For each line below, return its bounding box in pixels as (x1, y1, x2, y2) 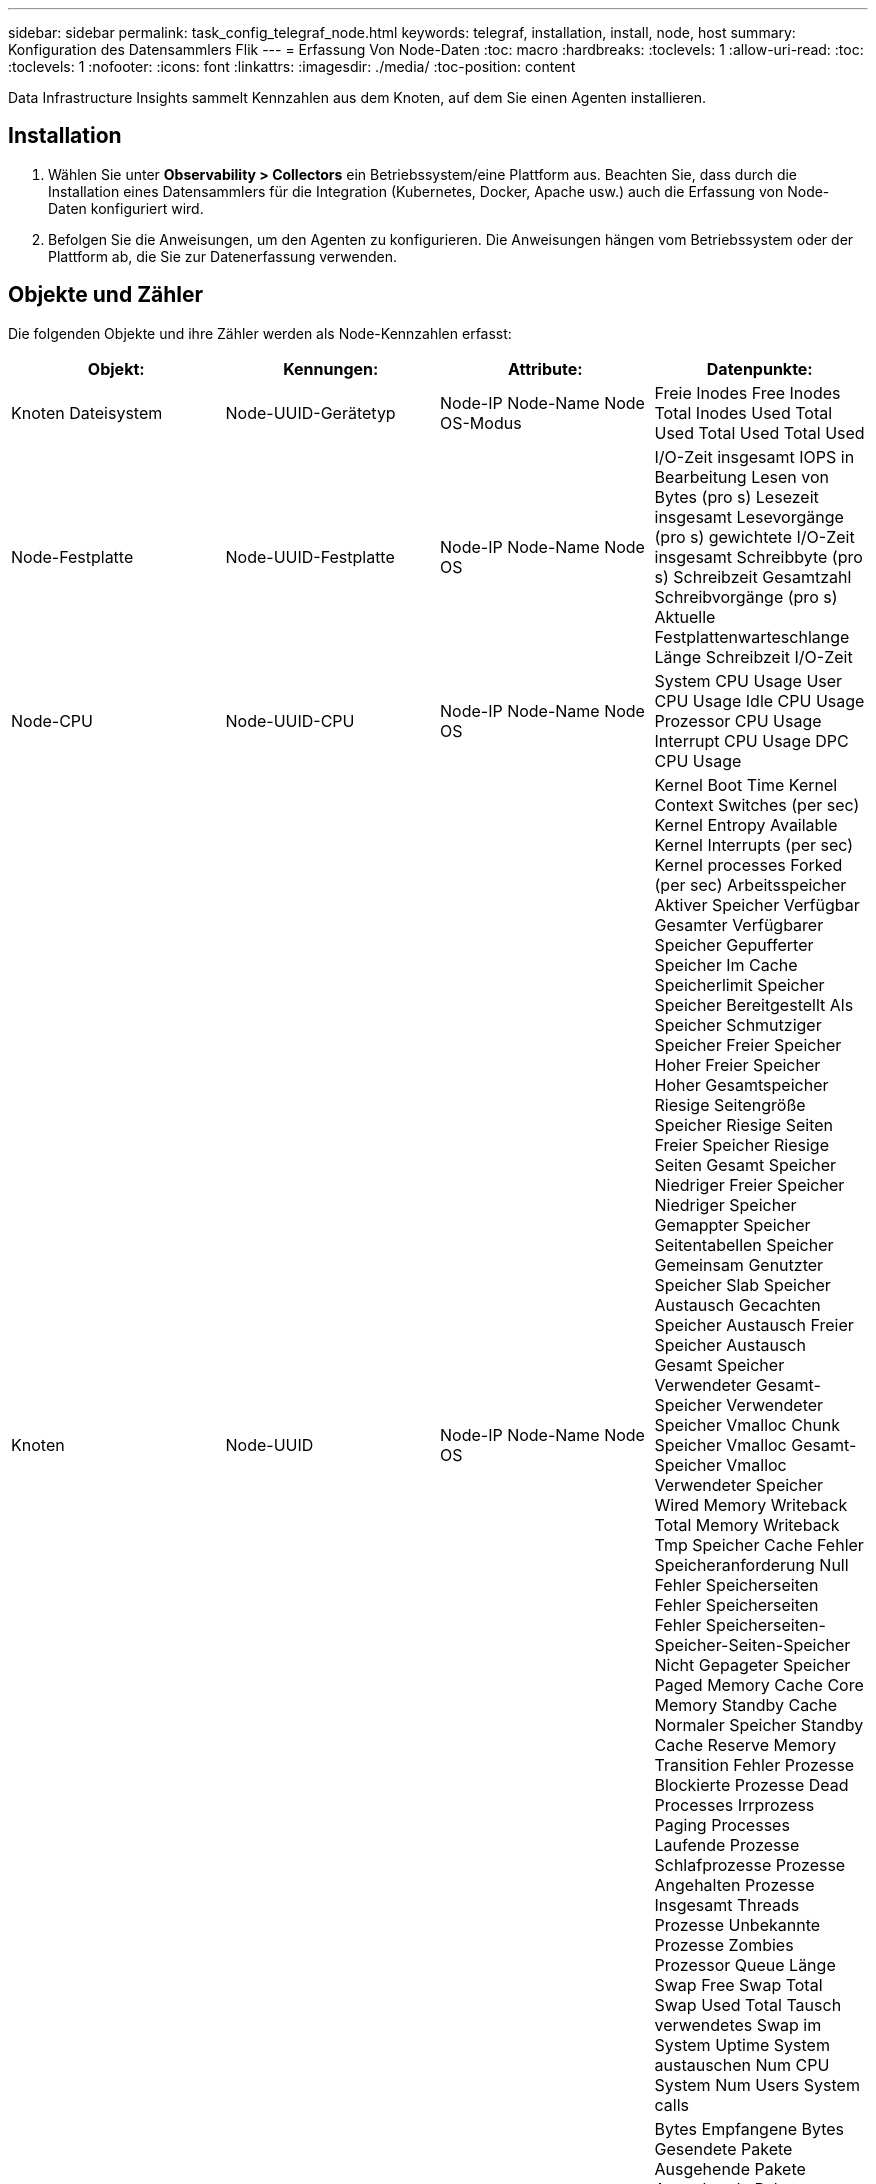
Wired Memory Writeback (654, 1494, 848, 1515)
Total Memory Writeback (654, 1514, 840, 1535)
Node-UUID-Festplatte (225, 546, 395, 567)
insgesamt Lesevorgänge (654, 506, 844, 527)
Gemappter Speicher (654, 1214, 811, 1235)
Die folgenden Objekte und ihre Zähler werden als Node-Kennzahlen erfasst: (8, 324, 512, 342)
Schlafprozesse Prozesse (654, 1854, 846, 1875)
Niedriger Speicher (654, 1194, 797, 1215)
